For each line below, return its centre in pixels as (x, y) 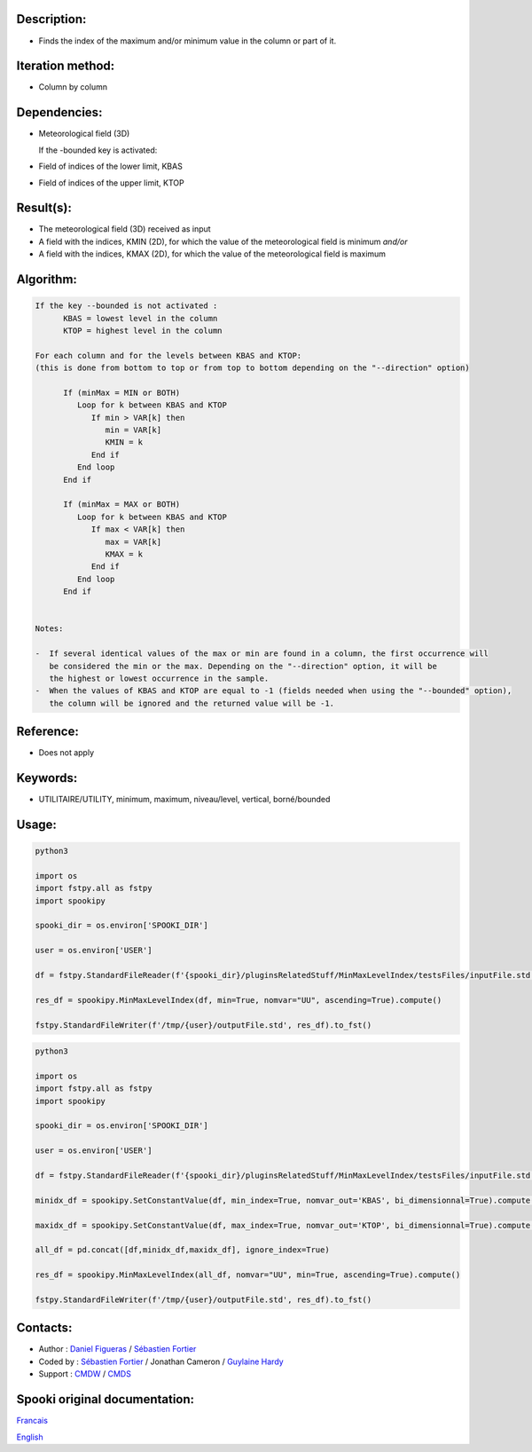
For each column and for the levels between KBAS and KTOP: (168, 355)
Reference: (47, 732)
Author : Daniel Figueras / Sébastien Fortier (117, 1349)
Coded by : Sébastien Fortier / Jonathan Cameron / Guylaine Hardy (161, 1361)
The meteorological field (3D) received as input (125, 229)
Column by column (73, 87)
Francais (32, 1421)
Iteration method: (66, 66)
